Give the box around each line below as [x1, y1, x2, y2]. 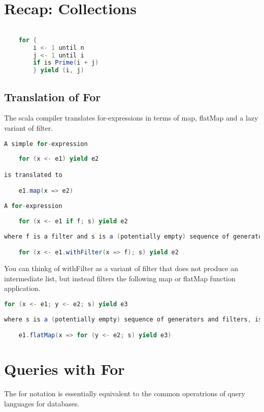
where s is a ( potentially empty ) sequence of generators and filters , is [4, 315, 262, 323]
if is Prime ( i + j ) [33, 59, 99, 67]
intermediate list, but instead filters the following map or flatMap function [4, 273, 236, 283]
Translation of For [4, 89, 101, 104]
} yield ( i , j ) [33, 67, 84, 74]
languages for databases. [4, 398, 80, 408]
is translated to [4, 171, 62, 179]
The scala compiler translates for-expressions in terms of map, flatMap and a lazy [4, 112, 258, 123]
